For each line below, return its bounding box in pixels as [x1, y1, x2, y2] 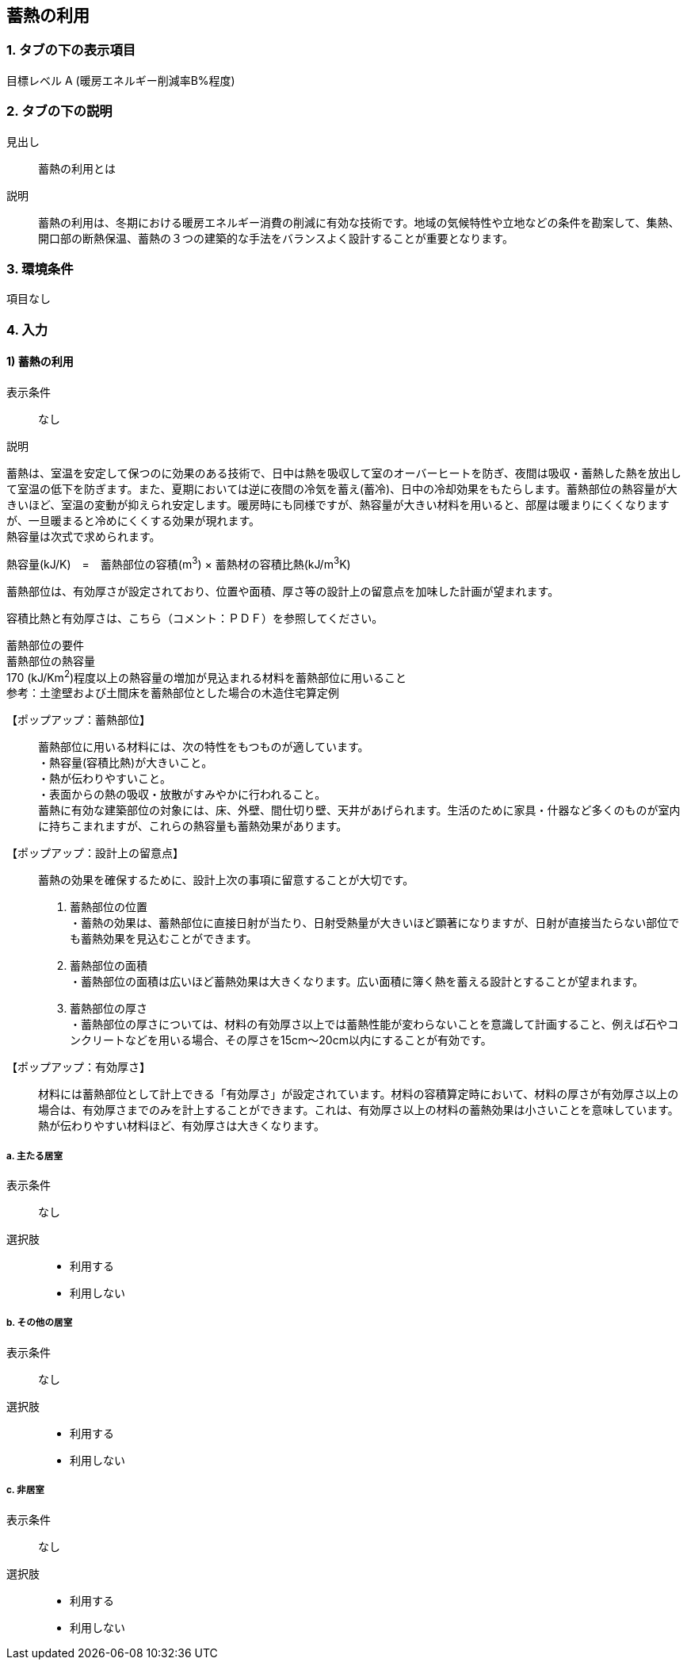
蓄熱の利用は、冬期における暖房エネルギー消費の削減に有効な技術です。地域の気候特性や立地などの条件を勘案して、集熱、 [38, 215, 680, 229]
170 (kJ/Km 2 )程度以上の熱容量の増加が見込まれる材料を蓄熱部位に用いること [6, 668, 407, 684]
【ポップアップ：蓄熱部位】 [6, 713, 151, 727]
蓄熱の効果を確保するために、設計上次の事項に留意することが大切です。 [38, 873, 414, 887]
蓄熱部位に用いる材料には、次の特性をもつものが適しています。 [38, 740, 369, 754]
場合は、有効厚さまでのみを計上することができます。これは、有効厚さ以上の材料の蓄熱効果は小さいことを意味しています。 [38, 1103, 679, 1117]
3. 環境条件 [6, 260, 74, 277]
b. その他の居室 [6, 1317, 73, 1329]
